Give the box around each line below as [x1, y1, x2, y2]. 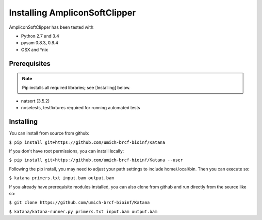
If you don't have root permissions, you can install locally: [9, 148, 124, 154]
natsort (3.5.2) [21, 98, 50, 104]
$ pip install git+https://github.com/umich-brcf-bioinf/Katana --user [9, 157, 183, 163]
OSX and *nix [21, 47, 48, 52]
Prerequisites [9, 59, 50, 68]
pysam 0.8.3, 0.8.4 [21, 40, 58, 46]
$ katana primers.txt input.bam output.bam [9, 175, 114, 181]
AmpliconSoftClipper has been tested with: [9, 24, 95, 30]
